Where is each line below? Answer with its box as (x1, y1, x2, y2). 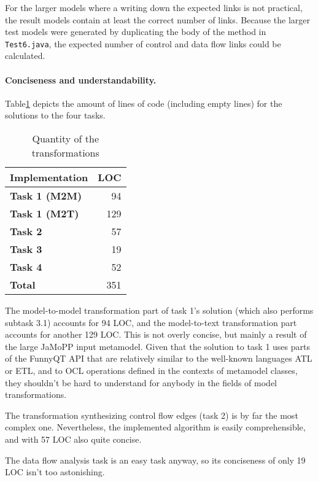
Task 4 (10, 260, 42, 274)
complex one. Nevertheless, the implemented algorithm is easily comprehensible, (5, 421, 306, 433)
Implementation (10, 170, 88, 185)
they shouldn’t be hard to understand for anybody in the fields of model (5, 376, 277, 389)
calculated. (5, 49, 45, 62)
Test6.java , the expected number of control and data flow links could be (5, 37, 281, 50)
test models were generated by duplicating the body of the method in (5, 25, 266, 38)
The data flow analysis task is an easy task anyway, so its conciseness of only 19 (5, 453, 306, 466)
